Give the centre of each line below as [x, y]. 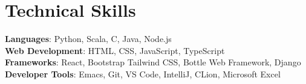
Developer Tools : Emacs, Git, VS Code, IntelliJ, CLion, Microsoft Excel [143, 73]
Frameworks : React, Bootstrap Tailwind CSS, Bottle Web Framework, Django [153, 62]
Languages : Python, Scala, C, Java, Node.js [88, 39]
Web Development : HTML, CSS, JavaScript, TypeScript [115, 50]
